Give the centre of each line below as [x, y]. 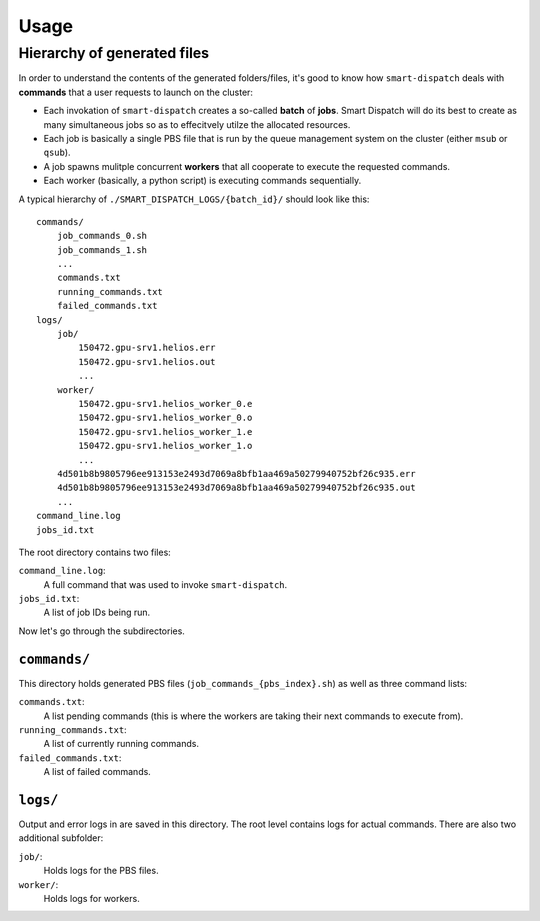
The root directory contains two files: [95, 552]
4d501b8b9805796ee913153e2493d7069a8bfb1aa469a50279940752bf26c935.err [236, 473]
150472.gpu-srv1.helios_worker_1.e [165, 431]
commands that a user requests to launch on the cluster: [136, 92]
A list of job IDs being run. [97, 612]
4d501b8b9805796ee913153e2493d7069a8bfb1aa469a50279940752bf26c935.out [236, 488]
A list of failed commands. [97, 772]
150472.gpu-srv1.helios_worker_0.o [165, 418]
